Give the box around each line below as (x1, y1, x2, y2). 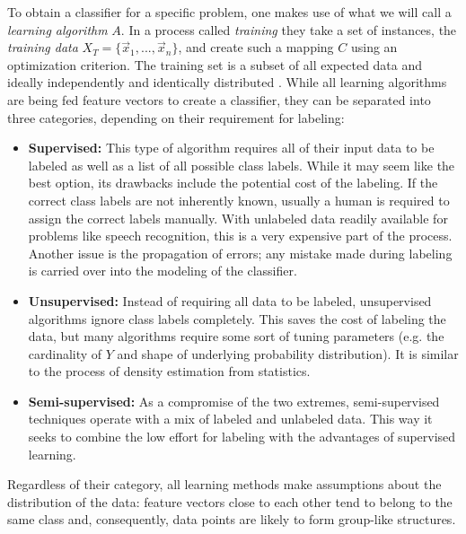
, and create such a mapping (178, 38, 334, 57)
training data (7, 38, 78, 57)
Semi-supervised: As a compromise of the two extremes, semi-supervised (28, 391, 440, 410)
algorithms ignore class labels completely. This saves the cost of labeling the (28, 309, 446, 328)
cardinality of (28, 344, 102, 363)
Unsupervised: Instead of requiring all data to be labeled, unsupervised (28, 291, 432, 310)
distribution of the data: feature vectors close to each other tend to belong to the (7, 492, 453, 511)
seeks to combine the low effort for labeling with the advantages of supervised (28, 427, 456, 446)
